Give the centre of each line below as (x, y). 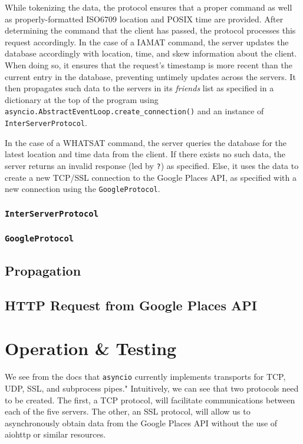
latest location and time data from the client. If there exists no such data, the (145, 154)
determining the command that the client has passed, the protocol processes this (150, 30)
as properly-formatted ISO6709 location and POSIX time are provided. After (144, 19)
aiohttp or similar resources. (55, 434)
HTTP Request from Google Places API (131, 305)
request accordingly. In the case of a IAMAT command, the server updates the (147, 42)
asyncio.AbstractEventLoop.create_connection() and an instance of (134, 111)
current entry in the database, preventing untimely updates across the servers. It (150, 76)
